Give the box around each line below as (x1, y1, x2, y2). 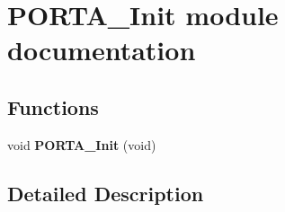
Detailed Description (7, 179, 204, 207)
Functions (7, 93, 99, 120)
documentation (7, 31, 196, 68)
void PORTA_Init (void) (7, 135, 156, 154)
